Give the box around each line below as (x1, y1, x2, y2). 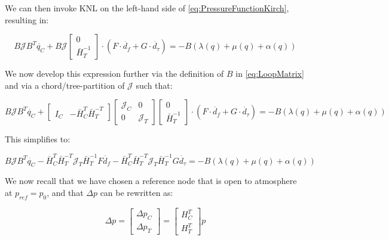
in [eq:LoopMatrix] (235, 67, 304, 80)
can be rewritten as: (100, 186, 173, 199)
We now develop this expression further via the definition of (5, 67, 224, 80)
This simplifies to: (5, 133, 71, 145)
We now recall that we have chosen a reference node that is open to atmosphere (5, 174, 297, 187)
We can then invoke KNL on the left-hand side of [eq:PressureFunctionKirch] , (5, 2, 289, 14)
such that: (136, 79, 173, 91)
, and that (47, 186, 84, 199)
